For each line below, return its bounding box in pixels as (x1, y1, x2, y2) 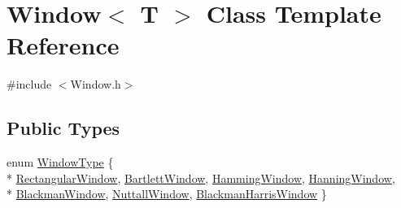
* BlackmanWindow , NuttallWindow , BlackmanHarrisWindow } (7, 185, 327, 202)
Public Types (7, 115, 120, 141)
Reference (7, 28, 120, 62)
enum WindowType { (7, 154, 114, 171)
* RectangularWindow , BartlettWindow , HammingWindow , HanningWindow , (7, 169, 395, 186)
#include (7, 76, 52, 93)
